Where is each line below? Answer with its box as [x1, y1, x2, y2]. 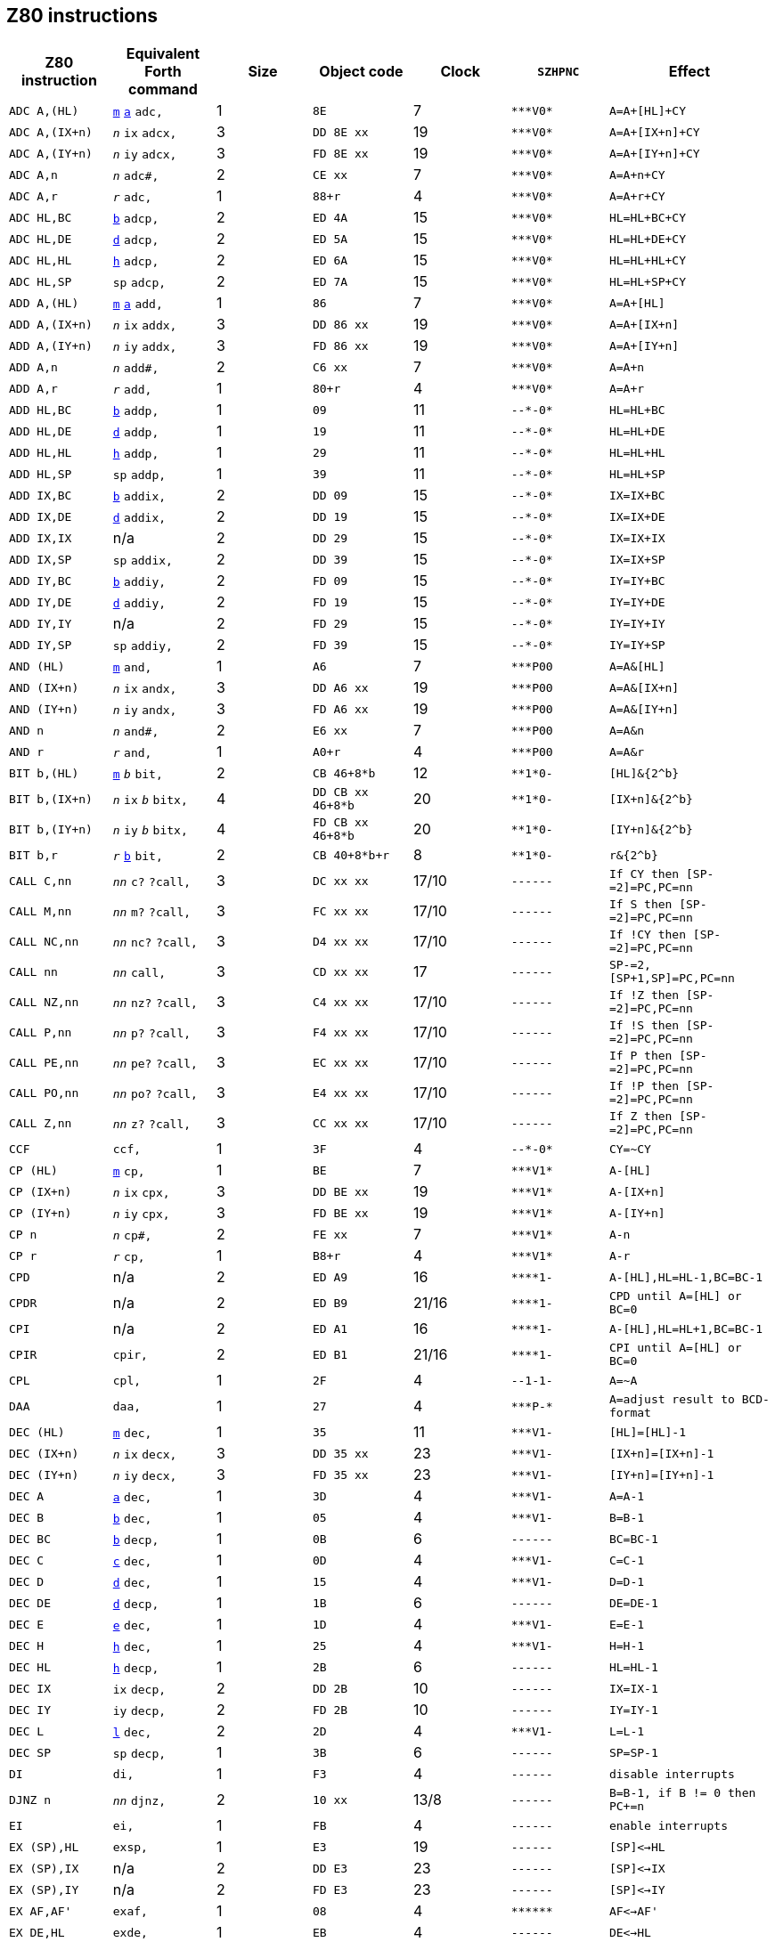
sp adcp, [112, 276, 167, 290]
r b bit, [112, 849, 163, 864]
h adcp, [112, 255, 159, 269]
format [608, 1406, 651, 1420]
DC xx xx [312, 873, 369, 888]
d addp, [112, 426, 159, 440]
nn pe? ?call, [112, 1057, 198, 1071]
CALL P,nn [9, 1025, 72, 1039]
